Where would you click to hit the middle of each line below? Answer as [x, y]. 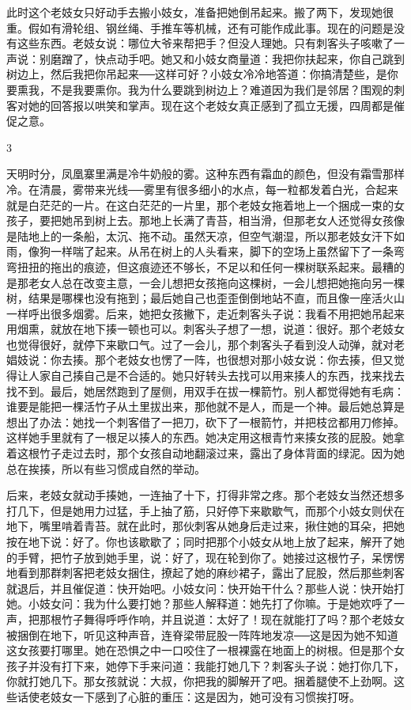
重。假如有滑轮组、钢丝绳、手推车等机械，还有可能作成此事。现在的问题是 [200, 27]
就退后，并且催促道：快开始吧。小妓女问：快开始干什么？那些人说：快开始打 [205, 588]
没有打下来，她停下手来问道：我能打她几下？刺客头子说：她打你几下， [222, 665]
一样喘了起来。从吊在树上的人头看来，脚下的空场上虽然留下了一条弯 [227, 251]
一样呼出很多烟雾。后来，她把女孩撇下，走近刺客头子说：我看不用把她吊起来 [205, 313]
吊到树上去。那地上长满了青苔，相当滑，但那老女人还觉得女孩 [233, 220]
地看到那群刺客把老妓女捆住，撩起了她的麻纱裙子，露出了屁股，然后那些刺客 [205, 573]
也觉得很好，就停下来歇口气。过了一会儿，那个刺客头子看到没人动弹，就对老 [205, 344]
